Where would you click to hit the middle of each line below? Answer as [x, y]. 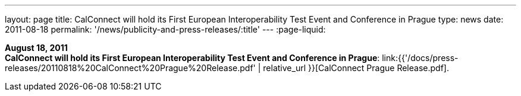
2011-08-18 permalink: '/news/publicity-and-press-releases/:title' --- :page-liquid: [165, 29]
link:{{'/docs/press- [420, 58]
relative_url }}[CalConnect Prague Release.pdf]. [356, 68]
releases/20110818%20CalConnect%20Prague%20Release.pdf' [130, 68]
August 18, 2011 [36, 48]
